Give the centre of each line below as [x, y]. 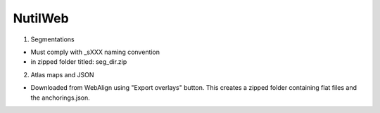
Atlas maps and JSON [62, 74]
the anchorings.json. [61, 98]
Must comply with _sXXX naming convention [95, 52]
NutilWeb [41, 18]
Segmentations [52, 39]
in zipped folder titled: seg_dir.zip [79, 62]
